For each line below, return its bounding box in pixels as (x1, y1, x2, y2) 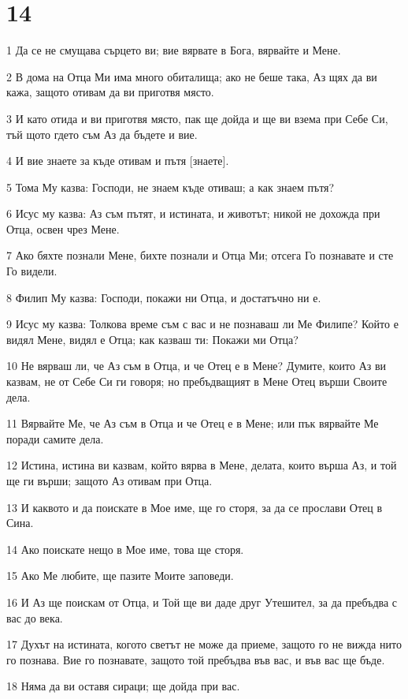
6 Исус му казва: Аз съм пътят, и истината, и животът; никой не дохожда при (6, 205, 380, 222)
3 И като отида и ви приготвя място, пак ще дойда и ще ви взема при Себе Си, (6, 110, 388, 126)
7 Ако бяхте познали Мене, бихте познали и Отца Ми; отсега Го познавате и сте (6, 247, 394, 264)
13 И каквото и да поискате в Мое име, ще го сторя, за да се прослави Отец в (6, 499, 383, 515)
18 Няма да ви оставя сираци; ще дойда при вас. (6, 678, 240, 694)
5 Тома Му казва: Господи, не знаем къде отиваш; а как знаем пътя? (6, 178, 335, 195)
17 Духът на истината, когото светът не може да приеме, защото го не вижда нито (6, 636, 402, 652)
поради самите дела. (6, 430, 104, 447)
